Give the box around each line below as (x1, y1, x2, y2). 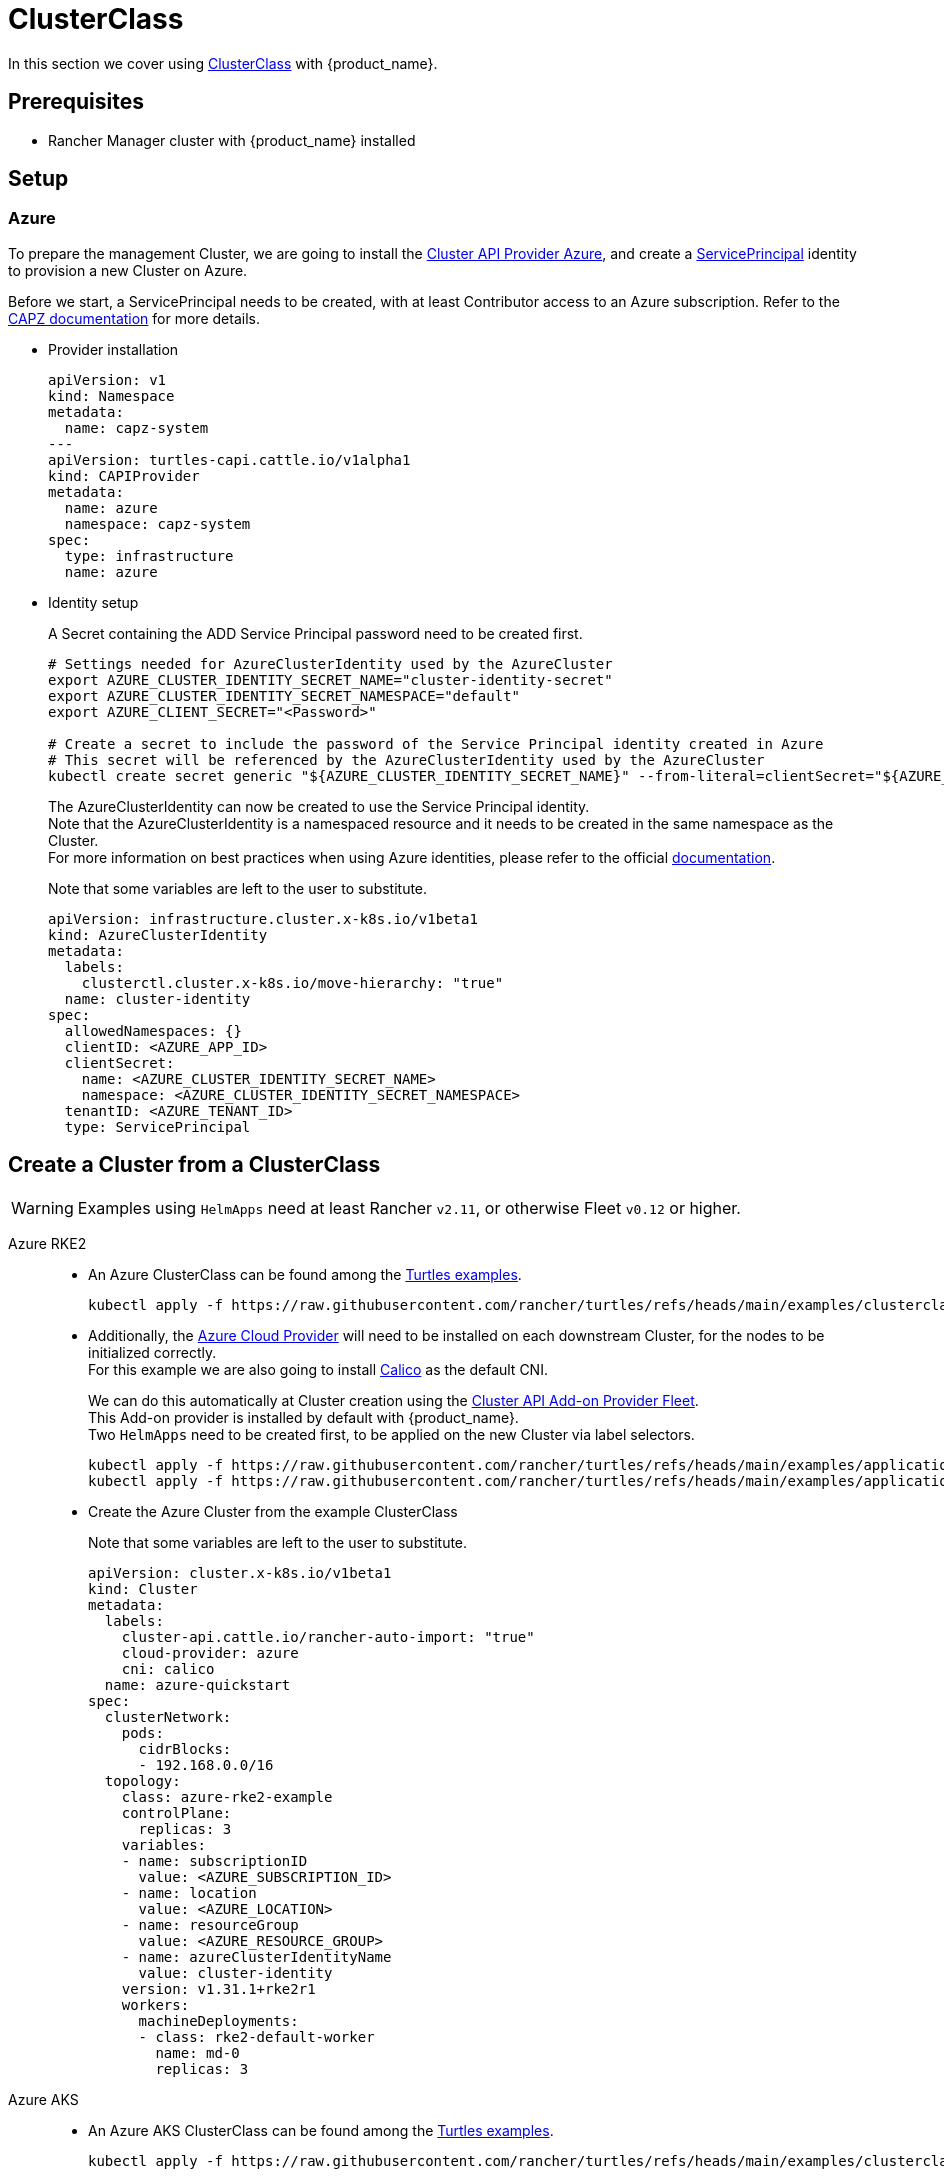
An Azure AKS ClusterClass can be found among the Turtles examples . (88, 2121, 554, 2139)
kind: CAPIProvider (48, 467, 200, 484)
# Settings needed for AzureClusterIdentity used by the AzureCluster (48, 655, 613, 672)
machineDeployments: (138, 2012, 299, 2029)
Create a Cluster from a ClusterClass (8, 1152, 381, 1178)
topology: (104, 1772, 181, 1789)
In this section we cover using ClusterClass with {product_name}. (8, 54, 438, 72)
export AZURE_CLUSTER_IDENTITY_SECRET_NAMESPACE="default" (48, 687, 521, 704)
